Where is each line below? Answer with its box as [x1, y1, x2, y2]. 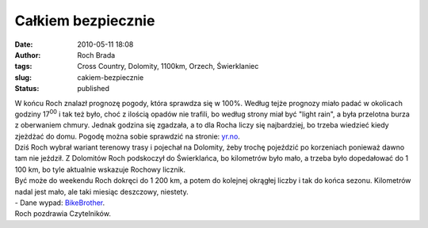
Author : [14, 50, 41, 59]
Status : [14, 84, 40, 93]
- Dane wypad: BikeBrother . [14, 198, 105, 207]
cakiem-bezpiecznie [77, 72, 144, 82]
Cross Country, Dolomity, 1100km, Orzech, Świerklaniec [77, 62, 259, 71]
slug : [14, 72, 32, 82]
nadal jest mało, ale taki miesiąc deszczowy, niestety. [14, 187, 189, 196]
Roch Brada [77, 50, 116, 59]
